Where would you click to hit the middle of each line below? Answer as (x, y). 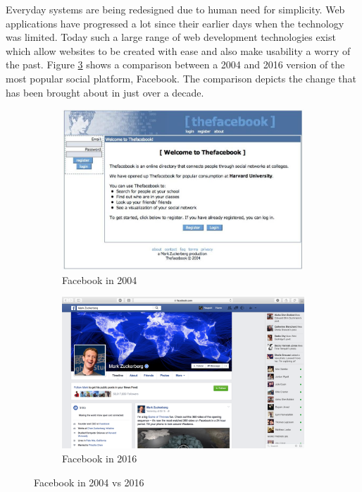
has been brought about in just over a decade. (105, 92)
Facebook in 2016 (100, 458)
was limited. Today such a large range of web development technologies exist (171, 37)
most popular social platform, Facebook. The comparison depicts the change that (181, 78)
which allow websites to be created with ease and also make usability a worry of (178, 50)
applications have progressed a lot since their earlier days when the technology (175, 23)
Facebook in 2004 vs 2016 (89, 482)
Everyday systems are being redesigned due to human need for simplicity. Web (175, 9)
